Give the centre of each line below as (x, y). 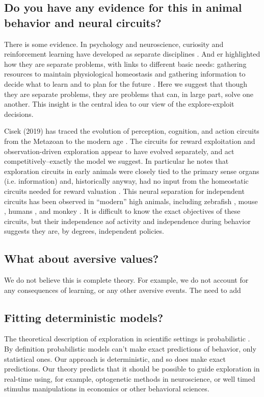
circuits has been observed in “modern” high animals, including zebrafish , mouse (131, 201)
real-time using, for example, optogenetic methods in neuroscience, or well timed (130, 378)
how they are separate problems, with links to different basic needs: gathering (125, 64)
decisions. (19, 114)
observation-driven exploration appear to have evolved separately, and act (119, 151)
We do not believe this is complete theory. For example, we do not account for (126, 280)
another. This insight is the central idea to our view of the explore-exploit (119, 104)
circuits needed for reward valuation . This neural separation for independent (124, 191)
